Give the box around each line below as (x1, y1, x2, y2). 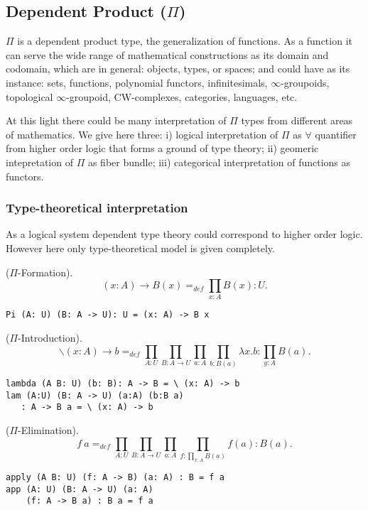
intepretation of (6, 154, 73, 169)
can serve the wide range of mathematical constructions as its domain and (6, 47, 329, 62)
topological (6, 89, 53, 104)
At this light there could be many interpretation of (6, 113, 227, 128)
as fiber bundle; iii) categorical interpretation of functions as (87, 154, 351, 169)
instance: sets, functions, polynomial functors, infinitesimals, (6, 75, 268, 89)
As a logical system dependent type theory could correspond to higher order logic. (6, 227, 363, 242)
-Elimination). (18, 423, 79, 438)
